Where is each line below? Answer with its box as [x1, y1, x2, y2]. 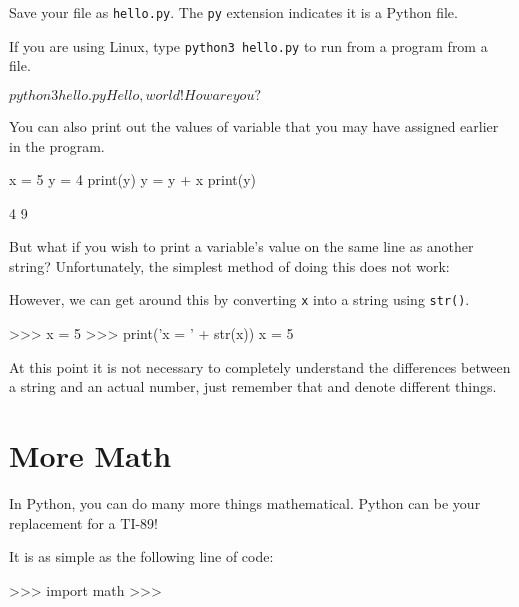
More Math [9, 435, 172, 476]
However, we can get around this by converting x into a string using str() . [9, 289, 470, 310]
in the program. [9, 135, 105, 156]
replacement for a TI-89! [9, 512, 159, 533]
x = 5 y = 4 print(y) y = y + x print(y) [9, 169, 257, 190]
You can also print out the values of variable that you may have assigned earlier [9, 115, 499, 136]
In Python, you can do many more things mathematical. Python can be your [9, 493, 481, 514]
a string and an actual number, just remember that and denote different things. [9, 376, 497, 397]
